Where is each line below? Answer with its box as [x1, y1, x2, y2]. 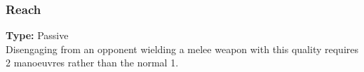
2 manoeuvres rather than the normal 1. [6, 55, 179, 70]
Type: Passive [6, 28, 69, 43]
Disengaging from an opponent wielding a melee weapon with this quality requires [6, 41, 359, 56]
